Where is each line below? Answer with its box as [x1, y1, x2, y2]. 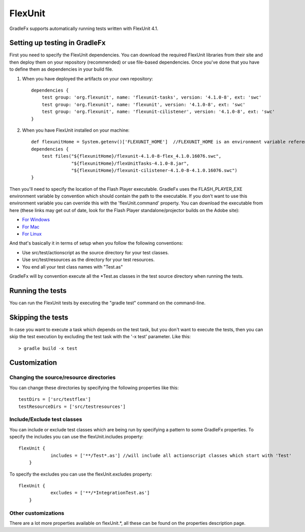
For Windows [22, 217, 50, 223]
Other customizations [9, 509, 65, 516]
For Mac [22, 224, 40, 230]
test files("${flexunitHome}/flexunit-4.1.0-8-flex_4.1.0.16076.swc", [41, 153, 222, 159]
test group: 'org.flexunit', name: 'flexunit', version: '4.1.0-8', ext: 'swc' [41, 102, 246, 107]
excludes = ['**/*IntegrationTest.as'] [50, 490, 150, 496]
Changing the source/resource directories [9, 374, 116, 381]
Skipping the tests [9, 313, 69, 321]
